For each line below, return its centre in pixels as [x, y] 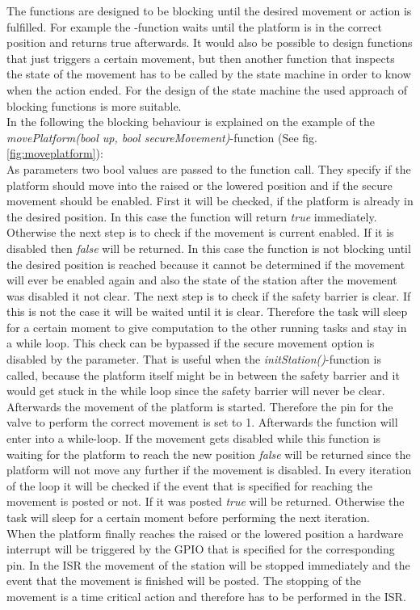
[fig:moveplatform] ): [55, 153]
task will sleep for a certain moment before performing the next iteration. [188, 517]
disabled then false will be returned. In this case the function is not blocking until [209, 248]
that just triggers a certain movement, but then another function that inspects [201, 58]
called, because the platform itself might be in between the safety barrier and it [203, 374]
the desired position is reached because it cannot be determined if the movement [206, 264]
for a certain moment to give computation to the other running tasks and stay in [207, 327]
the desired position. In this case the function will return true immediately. [192, 216]
